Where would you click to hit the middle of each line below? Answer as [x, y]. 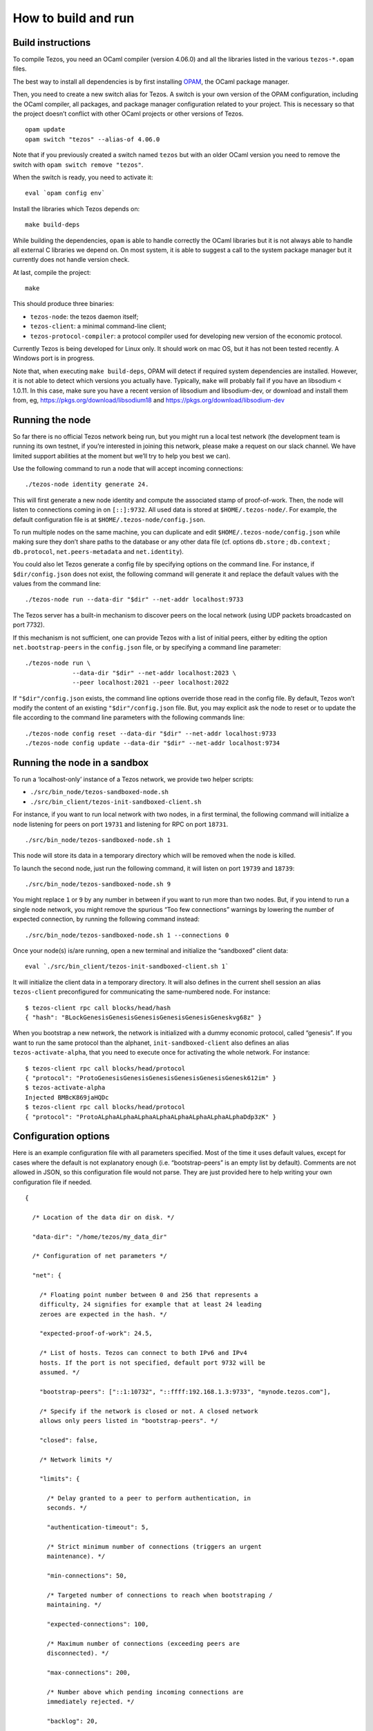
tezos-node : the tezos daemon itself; [84, 316]
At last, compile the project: [52, 272]
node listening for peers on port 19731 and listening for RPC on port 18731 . [121, 824]
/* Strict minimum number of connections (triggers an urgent [154, 1547]
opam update [45, 129]
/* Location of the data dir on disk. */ [103, 1217]
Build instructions [52, 43]
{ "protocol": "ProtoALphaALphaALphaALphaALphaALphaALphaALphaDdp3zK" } [151, 1117]
